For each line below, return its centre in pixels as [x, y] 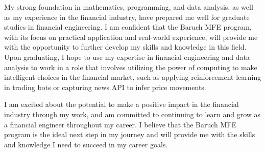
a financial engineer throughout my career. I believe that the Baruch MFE [121, 124]
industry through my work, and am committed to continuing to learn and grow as [132, 114]
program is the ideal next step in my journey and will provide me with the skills [130, 134]
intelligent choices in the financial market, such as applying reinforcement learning [133, 77]
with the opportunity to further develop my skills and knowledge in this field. [125, 47]
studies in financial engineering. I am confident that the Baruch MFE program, [128, 27]
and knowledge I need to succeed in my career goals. [86, 144]
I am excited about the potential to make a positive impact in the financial [122, 104]
